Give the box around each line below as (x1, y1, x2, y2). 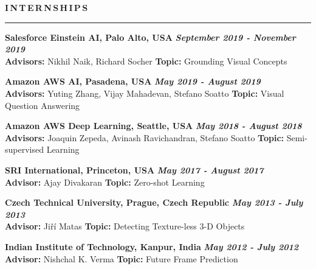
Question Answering (5, 99, 80, 111)
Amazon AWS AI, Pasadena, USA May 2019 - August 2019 (5, 75, 261, 88)
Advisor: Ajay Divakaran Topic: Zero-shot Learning (5, 175, 205, 188)
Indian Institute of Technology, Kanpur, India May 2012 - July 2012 (5, 240, 299, 253)
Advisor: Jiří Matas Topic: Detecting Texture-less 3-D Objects (5, 220, 245, 232)
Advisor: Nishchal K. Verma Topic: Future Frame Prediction (5, 252, 238, 265)
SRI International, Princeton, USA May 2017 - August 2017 (5, 163, 264, 176)
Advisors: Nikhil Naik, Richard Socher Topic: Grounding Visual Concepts (5, 54, 287, 67)
